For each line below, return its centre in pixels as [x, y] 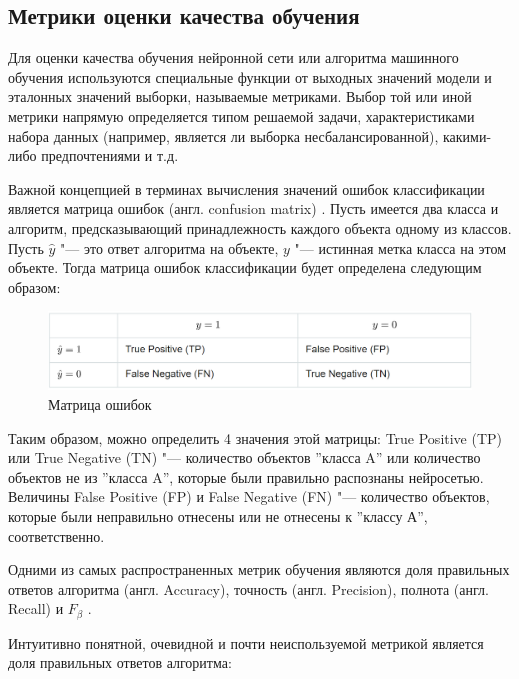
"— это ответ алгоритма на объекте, [169, 247]
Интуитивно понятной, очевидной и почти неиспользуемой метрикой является [246, 642]
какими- [467, 135]
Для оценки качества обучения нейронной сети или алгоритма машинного [233, 57]
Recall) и [36, 608]
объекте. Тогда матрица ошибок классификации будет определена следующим [245, 267]
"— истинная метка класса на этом [400, 247]
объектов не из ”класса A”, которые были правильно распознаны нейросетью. [246, 476]
